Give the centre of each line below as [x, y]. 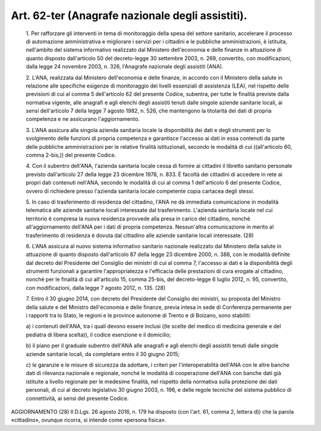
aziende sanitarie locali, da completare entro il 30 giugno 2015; [103, 354]
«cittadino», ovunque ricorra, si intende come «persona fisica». [89, 420]
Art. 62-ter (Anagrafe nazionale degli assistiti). [129, 15]
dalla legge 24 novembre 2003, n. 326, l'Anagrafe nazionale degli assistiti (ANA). [125, 67]
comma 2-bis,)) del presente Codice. [71, 155]
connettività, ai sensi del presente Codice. [77, 398]
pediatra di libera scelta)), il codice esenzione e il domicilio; [98, 335]
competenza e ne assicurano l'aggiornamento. [83, 119]
